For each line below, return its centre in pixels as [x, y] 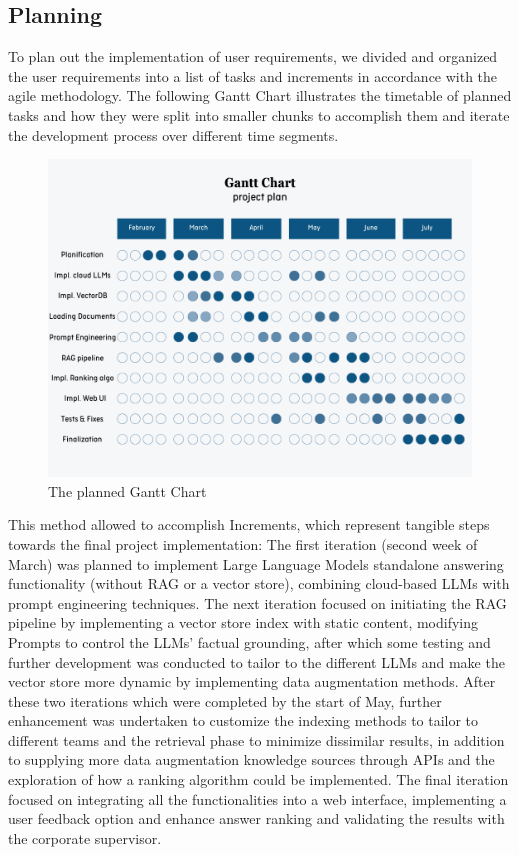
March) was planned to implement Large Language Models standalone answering [256, 563]
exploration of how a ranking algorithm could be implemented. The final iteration [258, 779]
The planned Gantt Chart [127, 490]
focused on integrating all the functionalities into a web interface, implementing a [257, 798]
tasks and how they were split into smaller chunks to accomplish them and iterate [259, 114]
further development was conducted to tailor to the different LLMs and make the [256, 661]
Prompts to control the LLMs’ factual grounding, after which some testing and [249, 641]
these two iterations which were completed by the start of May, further [225, 700]
